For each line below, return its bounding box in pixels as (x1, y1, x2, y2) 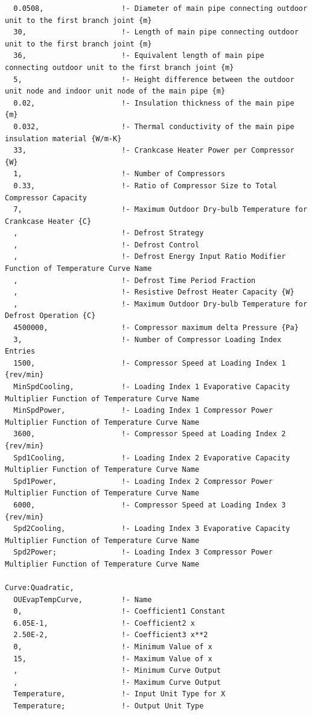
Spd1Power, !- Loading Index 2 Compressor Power (13, 477, 273, 486)
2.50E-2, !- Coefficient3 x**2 (13, 631, 208, 640)
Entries (5, 347, 36, 356)
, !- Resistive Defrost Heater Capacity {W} (13, 288, 294, 297)
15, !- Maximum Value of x (13, 654, 212, 663)
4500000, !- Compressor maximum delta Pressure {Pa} (13, 323, 299, 332)
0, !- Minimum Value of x (13, 643, 212, 652)
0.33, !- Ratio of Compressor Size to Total (13, 181, 278, 190)
